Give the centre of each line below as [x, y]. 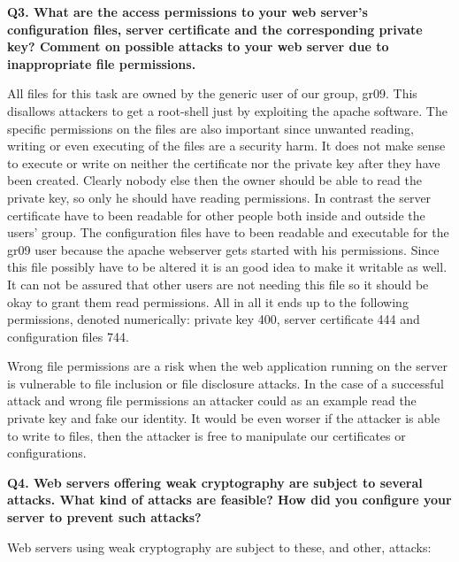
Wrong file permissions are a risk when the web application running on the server [228, 366]
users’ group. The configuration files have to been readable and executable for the [228, 232]
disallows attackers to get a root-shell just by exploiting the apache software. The [227, 110]
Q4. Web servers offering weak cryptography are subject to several [215, 482]
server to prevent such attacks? [104, 517]
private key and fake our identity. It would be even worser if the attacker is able [224, 418]
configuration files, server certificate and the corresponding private [215, 29]
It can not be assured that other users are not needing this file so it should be [218, 284]
